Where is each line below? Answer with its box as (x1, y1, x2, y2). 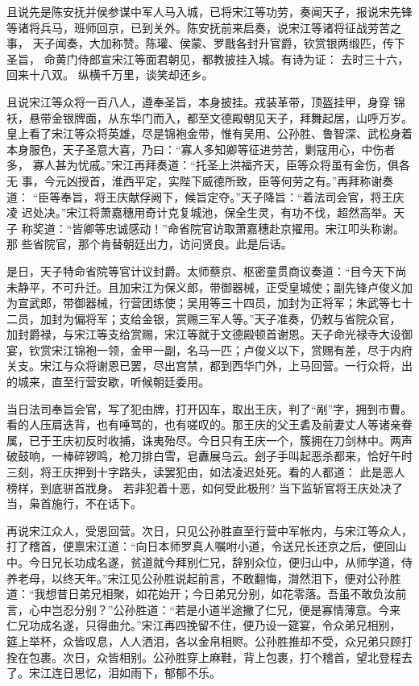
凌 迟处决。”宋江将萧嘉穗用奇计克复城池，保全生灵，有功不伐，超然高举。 (6, 204, 394, 221)
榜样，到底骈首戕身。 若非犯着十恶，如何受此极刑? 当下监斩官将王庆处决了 (6, 479, 403, 496)
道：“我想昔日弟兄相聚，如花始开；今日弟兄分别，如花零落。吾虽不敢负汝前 (6, 585, 407, 602)
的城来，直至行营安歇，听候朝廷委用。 (6, 373, 209, 390)
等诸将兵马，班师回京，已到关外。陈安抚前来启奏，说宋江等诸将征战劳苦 (6, 19, 390, 35)
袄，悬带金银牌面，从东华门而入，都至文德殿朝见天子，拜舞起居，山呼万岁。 (6, 109, 413, 126)
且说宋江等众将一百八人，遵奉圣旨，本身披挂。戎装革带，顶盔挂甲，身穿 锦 (6, 93, 405, 110)
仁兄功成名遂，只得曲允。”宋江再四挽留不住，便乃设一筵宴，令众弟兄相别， (6, 617, 401, 634)
